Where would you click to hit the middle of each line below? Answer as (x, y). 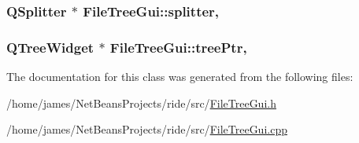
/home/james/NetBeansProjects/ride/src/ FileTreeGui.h (141, 103)
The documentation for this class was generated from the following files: (180, 77)
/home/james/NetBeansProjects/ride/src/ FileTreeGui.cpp (147, 129)
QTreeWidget (50, 47)
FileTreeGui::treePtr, (178, 47)
